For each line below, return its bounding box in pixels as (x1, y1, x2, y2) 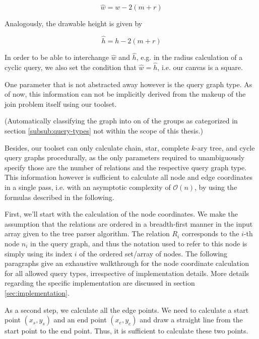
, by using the (195, 182, 237, 192)
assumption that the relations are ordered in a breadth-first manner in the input (5, 218, 253, 229)
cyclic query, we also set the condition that (5, 62, 137, 73)
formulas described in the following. (5, 191, 114, 202)
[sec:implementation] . (5, 287, 70, 298)
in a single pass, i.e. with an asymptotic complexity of (5, 182, 171, 192)
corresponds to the (181, 228, 239, 239)
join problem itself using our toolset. (5, 98, 117, 109)
